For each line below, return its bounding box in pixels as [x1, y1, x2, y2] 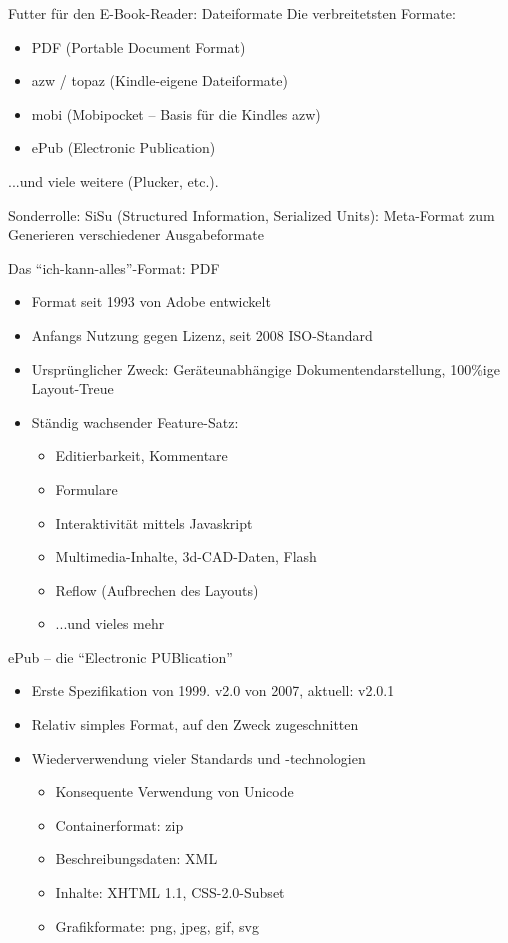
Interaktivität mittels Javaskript [55, 512, 253, 533]
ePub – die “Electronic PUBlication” [8, 646, 233, 667]
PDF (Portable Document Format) [31, 36, 246, 57]
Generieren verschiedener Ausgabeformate [8, 224, 264, 245]
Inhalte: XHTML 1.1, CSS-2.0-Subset [55, 882, 285, 903]
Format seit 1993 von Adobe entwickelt [31, 291, 271, 312]
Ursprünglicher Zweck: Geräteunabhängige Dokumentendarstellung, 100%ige [31, 358, 500, 379]
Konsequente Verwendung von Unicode [55, 781, 294, 802]
